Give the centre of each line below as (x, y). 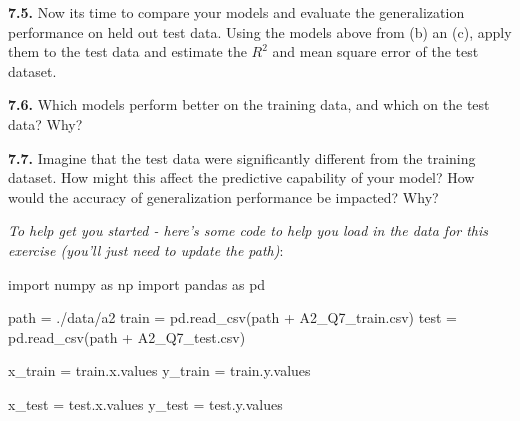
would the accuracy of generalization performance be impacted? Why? (223, 196)
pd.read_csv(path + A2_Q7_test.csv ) (127, 336)
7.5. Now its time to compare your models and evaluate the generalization (236, 12)
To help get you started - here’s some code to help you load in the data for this (248, 230)
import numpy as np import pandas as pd (137, 283)
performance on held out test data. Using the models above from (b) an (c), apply (260, 31)
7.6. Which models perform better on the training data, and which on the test (249, 104)
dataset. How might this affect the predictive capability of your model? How (241, 177)
